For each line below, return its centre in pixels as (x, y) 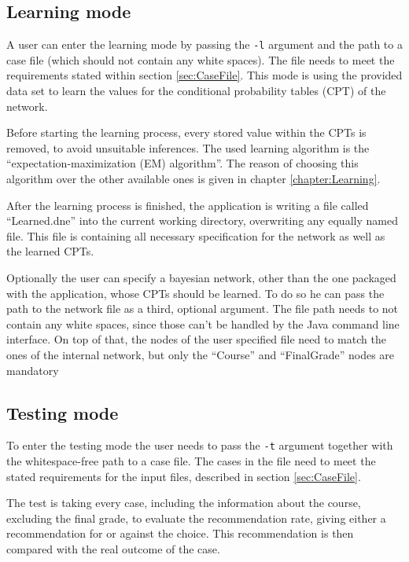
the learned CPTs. (50, 251)
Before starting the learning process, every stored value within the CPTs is (186, 132)
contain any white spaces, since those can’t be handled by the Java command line (203, 323)
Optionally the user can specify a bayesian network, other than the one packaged (201, 277)
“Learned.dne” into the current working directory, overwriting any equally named (202, 220)
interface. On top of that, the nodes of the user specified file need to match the (196, 339)
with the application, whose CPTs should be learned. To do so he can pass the (195, 293)
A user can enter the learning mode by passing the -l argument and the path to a (204, 44)
